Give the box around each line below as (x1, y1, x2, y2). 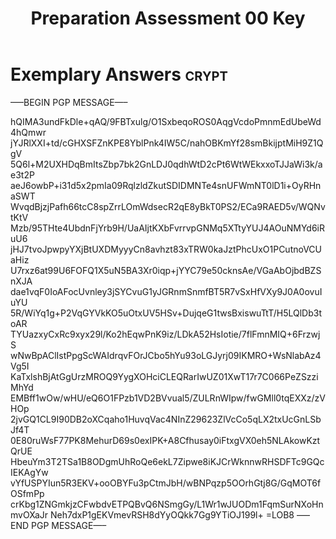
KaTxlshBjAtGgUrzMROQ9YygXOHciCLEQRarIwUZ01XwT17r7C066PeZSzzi (10, 370, 319, 382)
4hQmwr (10, 126, 47, 138)
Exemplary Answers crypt (10, 63, 228, 86)
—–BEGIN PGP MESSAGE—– (10, 96, 128, 108)
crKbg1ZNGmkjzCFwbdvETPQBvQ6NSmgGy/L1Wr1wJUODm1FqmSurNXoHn (10, 498, 324, 510)
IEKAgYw (10, 466, 49, 478)
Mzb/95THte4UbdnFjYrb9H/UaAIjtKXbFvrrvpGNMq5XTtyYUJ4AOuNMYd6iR (10, 222, 325, 234)
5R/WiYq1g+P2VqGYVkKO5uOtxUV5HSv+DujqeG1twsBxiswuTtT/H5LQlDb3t (10, 307, 322, 319)
